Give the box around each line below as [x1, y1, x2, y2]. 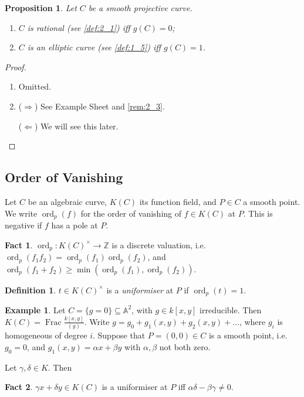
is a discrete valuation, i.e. [112, 238, 206, 251]
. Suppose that [93, 329, 146, 341]
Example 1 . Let [5, 303, 66, 316]
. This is [243, 207, 273, 219]
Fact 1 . [5, 238, 33, 251]
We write [5, 207, 38, 219]
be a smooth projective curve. [88, 2, 192, 13]
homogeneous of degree [5, 329, 87, 341]
